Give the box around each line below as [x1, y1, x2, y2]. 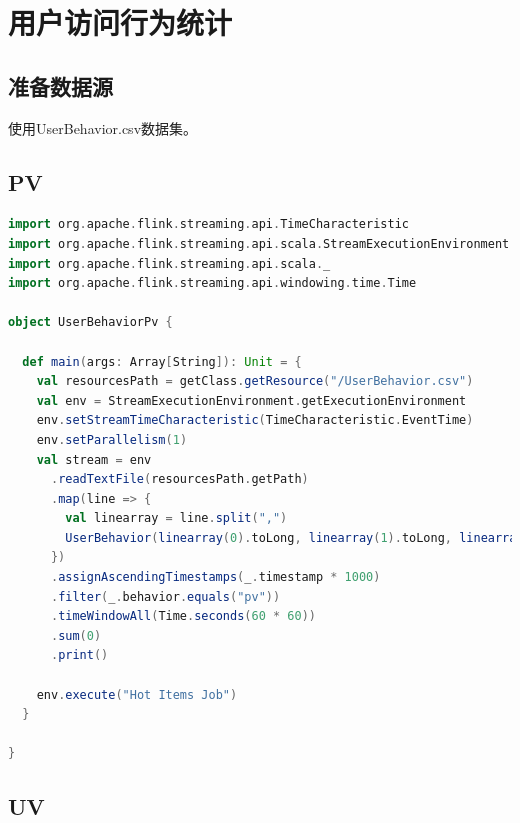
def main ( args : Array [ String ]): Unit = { [22, 354, 302, 369]
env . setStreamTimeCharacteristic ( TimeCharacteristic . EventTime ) [36, 413, 474, 428]
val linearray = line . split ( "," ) [65, 511, 288, 526]
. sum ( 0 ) [50, 628, 102, 643]
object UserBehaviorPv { [8, 315, 173, 330]
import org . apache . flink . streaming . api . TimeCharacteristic [8, 217, 409, 232]
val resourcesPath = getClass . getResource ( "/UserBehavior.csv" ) [36, 374, 474, 389]
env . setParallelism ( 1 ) [36, 432, 188, 447]
